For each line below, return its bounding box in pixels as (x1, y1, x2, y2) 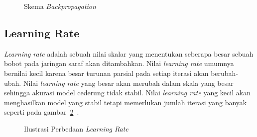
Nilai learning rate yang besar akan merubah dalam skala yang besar (23, 77, 234, 88)
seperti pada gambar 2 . (4, 107, 79, 117)
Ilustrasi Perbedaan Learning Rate (24, 123, 128, 134)
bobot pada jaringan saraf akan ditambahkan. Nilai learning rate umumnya (4, 58, 234, 68)
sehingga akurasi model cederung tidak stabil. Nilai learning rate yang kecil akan (4, 87, 251, 98)
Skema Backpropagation (24, 1, 96, 11)
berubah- (211, 68, 239, 78)
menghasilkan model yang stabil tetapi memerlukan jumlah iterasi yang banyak (4, 97, 247, 107)
